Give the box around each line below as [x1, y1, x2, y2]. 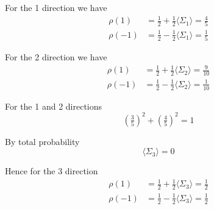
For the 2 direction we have [5, 51, 107, 63]
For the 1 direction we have [5, 1, 107, 13]
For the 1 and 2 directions [5, 99, 102, 112]
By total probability [5, 135, 80, 147]
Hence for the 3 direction [5, 165, 98, 177]
